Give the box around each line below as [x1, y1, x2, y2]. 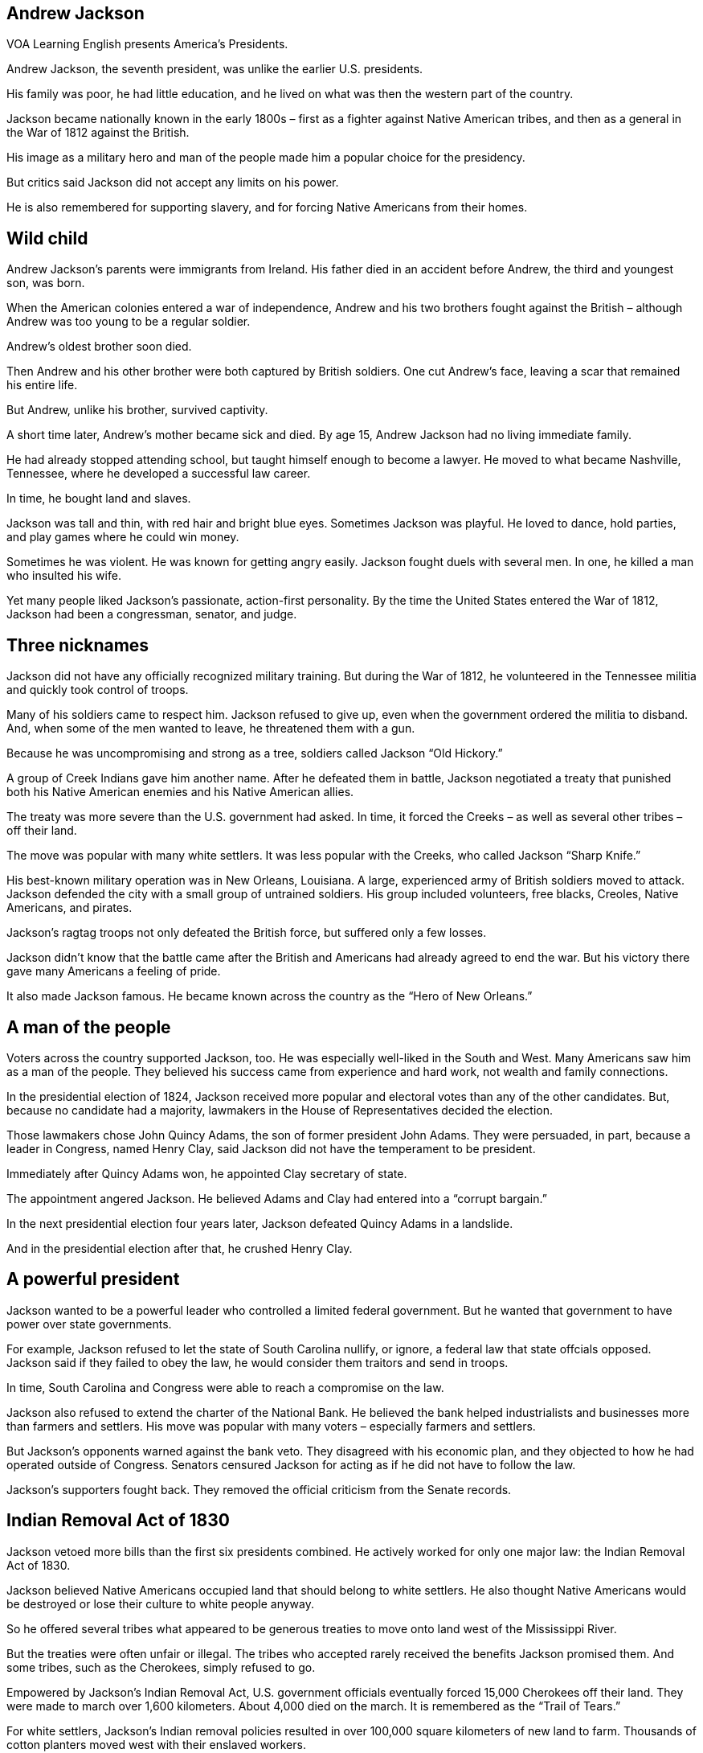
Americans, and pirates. [6, 901, 133, 915]
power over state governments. [6, 1316, 172, 1331]
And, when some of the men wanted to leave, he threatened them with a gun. [6, 721, 415, 736]
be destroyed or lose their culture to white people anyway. [6, 1596, 314, 1611]
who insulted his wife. [6, 569, 121, 583]
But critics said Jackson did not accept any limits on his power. [6, 175, 339, 190]
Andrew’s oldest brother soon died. [6, 339, 192, 354]
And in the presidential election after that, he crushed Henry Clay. [6, 1241, 353, 1255]
